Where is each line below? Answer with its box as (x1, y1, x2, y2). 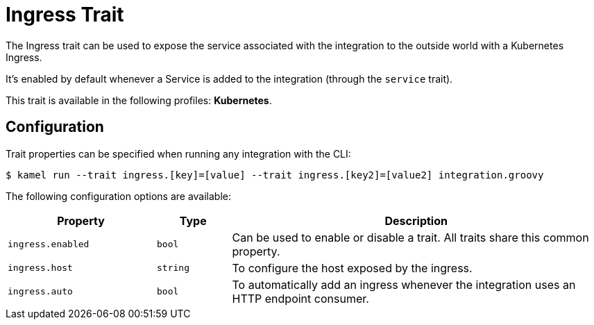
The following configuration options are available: (6, 190, 232, 202)
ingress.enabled (8, 239, 90, 250)
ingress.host (8, 262, 73, 274)
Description (384, 213, 448, 228)
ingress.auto (8, 286, 73, 297)
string (157, 262, 189, 274)
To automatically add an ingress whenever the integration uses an (232, 277, 576, 292)
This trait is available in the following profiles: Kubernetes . (6, 94, 272, 106)
